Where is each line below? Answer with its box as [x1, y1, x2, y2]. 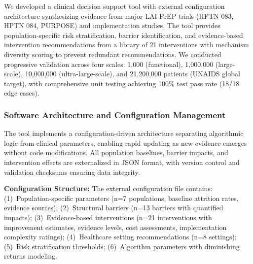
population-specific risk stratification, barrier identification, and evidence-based [4, 30, 243, 40]
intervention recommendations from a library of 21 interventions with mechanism [4, 39, 249, 50]
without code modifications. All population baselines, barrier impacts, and [4, 147, 228, 158]
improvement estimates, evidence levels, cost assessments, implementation [4, 222, 227, 232]
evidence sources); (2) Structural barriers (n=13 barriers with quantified [4, 202, 223, 213]
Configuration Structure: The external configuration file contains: [4, 183, 213, 194]
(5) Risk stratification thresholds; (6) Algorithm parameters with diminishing [4, 241, 240, 251]
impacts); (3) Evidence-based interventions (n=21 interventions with [4, 212, 212, 222]
